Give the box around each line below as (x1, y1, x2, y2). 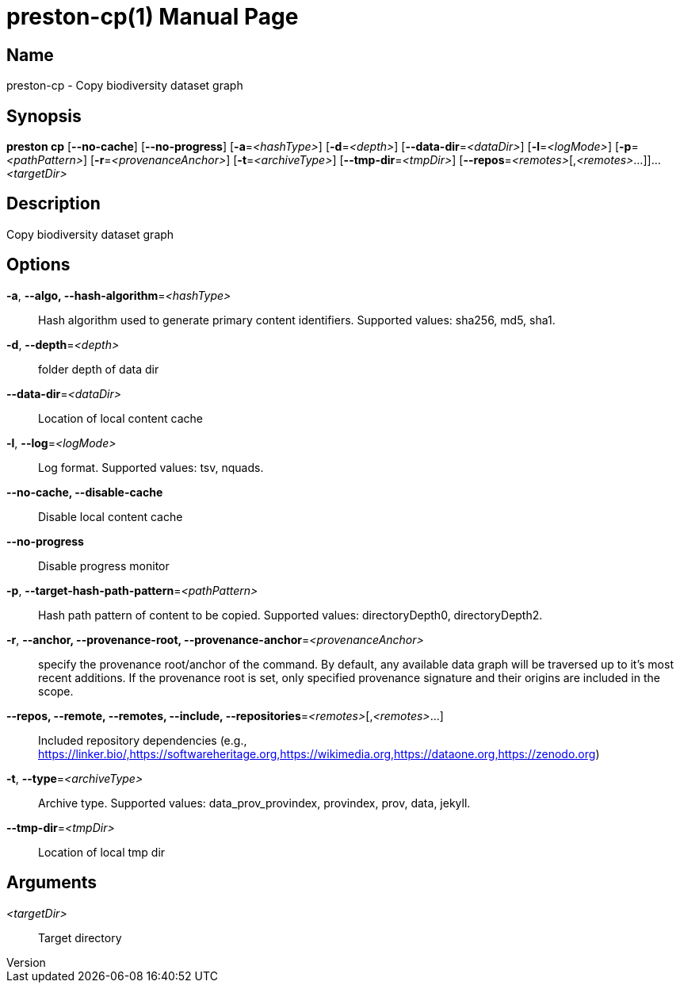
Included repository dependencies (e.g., (38, 733, 247, 747)
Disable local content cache (38, 509, 183, 523)
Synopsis (6, 105, 82, 126)
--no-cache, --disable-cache (6, 485, 163, 499)
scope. (38, 684, 74, 698)
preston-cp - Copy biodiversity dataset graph (6, 79, 243, 93)
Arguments (6, 872, 97, 893)
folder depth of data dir (38, 362, 159, 376)
